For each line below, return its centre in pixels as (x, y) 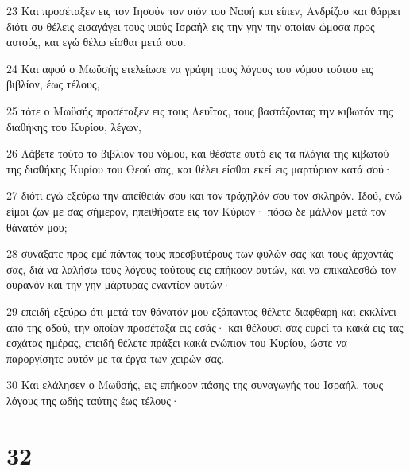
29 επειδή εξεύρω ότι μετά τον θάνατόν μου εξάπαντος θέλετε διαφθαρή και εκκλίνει (201, 311)
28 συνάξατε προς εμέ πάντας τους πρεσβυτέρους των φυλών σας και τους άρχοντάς (200, 253)
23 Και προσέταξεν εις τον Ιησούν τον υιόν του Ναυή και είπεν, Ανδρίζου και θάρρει (204, 10)
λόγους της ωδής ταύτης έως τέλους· (93, 400)
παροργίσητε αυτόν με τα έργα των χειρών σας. (116, 358)
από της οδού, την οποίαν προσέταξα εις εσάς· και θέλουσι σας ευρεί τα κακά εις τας (205, 327)
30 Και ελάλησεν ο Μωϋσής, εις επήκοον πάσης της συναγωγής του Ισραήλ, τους (195, 385)
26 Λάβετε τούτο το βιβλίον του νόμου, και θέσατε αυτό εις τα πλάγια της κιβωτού (198, 153)
